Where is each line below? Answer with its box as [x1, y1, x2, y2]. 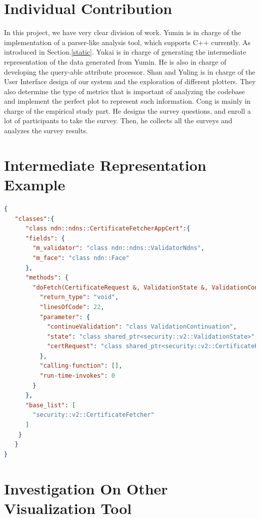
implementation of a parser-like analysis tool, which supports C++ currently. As [4, 37, 251, 47]
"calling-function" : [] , [39, 362, 122, 370]
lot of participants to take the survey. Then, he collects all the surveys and [4, 115, 232, 126]
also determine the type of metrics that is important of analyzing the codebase [4, 86, 245, 96]
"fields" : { [25, 234, 65, 242]
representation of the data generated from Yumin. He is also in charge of [4, 56, 226, 67]
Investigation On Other [4, 478, 168, 498]
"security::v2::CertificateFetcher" [32, 411, 154, 419]
